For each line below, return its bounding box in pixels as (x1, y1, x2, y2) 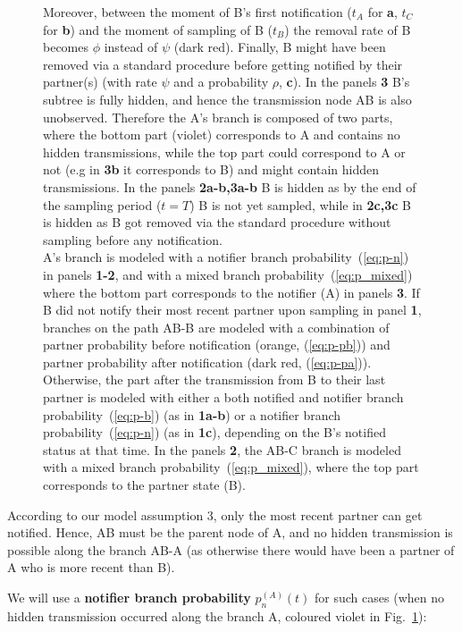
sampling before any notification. (43, 230, 223, 249)
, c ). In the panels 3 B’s (279, 72, 410, 91)
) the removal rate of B (284, 20, 411, 38)
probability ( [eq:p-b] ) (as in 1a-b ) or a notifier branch (43, 405, 341, 424)
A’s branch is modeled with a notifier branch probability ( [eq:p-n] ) (43, 248, 409, 266)
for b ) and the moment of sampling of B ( (43, 20, 273, 38)
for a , (367, 3, 398, 21)
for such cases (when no (315, 588, 444, 606)
